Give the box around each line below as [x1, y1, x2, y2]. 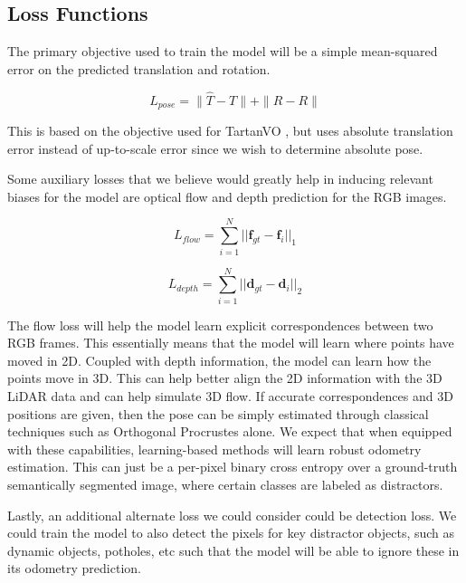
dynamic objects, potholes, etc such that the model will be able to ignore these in [7, 540, 460, 559]
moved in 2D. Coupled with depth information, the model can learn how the [7, 350, 432, 369]
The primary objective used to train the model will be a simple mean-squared [7, 42, 438, 61]
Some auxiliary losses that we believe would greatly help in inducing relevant [7, 169, 433, 188]
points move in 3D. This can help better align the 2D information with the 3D [7, 368, 442, 387]
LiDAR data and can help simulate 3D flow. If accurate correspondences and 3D [7, 387, 453, 406]
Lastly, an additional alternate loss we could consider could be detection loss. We [7, 505, 457, 524]
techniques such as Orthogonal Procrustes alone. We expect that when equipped [7, 422, 452, 441]
